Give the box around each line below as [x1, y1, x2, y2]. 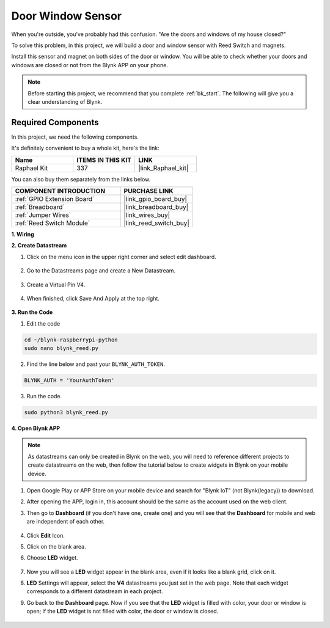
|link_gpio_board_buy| [123, 194, 188, 203]
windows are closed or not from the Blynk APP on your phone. [11, 61, 168, 68]
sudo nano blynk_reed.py [24, 345, 99, 352]
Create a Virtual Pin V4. [26, 281, 86, 288]
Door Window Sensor [11, 9, 122, 23]
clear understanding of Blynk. [28, 98, 103, 105]
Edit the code [26, 319, 61, 327]
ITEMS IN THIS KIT [76, 156, 131, 164]
